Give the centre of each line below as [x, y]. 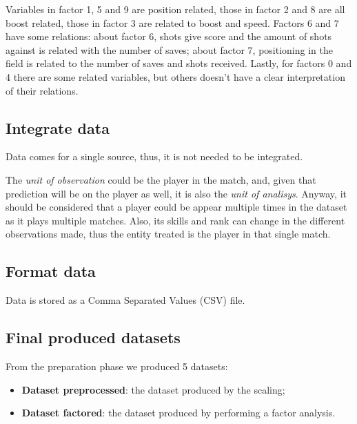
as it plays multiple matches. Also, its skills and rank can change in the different [175, 220]
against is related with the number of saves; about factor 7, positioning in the [169, 49]
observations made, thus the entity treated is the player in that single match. [168, 234]
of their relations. [42, 90]
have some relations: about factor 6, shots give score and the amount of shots [169, 36]
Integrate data [58, 127]
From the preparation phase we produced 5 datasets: [117, 366]
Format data [51, 271]
